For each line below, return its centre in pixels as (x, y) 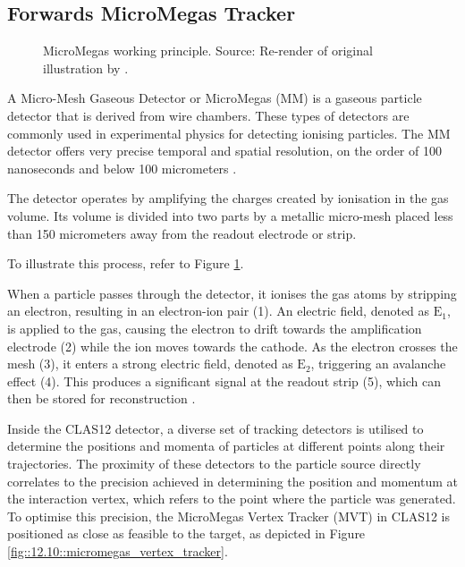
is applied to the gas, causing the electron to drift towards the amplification (215, 328)
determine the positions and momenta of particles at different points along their (226, 446)
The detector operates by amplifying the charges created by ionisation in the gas (228, 198)
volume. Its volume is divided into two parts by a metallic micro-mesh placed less (230, 215)
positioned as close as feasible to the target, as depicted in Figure (186, 533)
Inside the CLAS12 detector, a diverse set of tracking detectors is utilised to (216, 428)
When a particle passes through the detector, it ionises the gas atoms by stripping (232, 293)
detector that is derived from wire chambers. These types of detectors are (208, 115)
